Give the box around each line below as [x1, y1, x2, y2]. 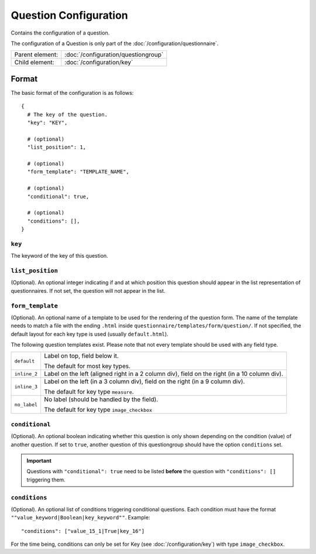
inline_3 [14, 384, 38, 389]
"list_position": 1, [27, 144, 87, 151]
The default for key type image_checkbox [44, 406, 152, 414]
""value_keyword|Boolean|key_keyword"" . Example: [11, 514, 150, 521]
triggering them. [26, 476, 66, 483]
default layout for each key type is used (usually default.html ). [11, 330, 169, 337]
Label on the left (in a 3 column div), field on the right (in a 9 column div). [44, 378, 245, 386]
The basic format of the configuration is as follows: [11, 89, 134, 96]
